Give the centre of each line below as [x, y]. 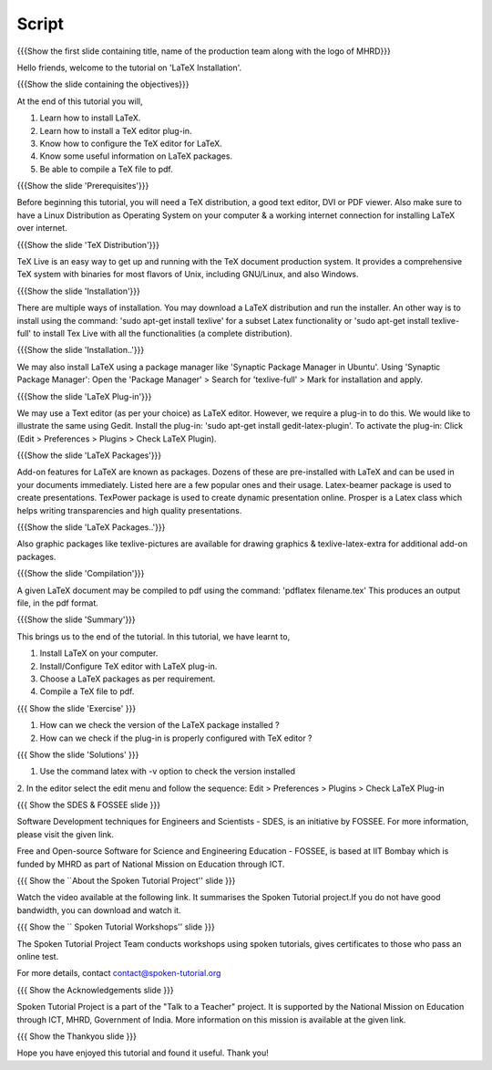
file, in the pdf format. [58, 603]
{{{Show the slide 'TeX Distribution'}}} [88, 244]
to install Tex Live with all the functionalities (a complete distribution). [163, 333]
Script [40, 24]
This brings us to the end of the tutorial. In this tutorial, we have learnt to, [154, 636]
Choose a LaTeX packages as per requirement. [128, 679]
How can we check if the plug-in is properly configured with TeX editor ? [176, 738]
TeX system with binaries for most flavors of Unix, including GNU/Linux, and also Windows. [188, 275]
